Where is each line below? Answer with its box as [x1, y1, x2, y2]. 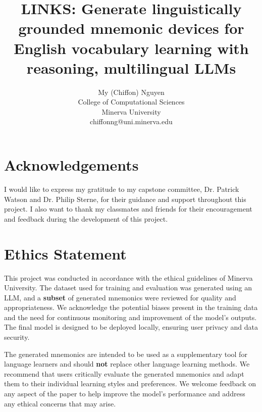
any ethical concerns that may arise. [4, 398, 116, 408]
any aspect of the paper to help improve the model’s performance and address [4, 388, 245, 399]
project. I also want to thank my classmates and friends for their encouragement [4, 203, 252, 214]
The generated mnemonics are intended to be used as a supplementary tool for [4, 348, 247, 359]
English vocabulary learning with [14, 37, 249, 58]
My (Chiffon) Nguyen [98, 86, 165, 97]
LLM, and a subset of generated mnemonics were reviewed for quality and [4, 292, 236, 302]
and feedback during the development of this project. [4, 213, 168, 224]
